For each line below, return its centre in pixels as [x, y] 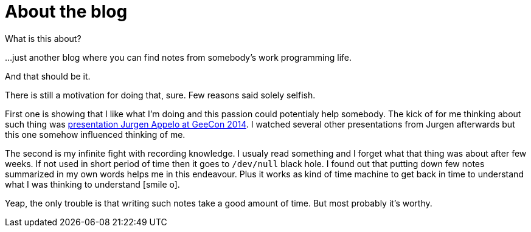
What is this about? [43, 38]
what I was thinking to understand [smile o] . [92, 184]
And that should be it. [48, 76]
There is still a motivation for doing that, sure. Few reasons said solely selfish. [160, 95]
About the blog [66, 12]
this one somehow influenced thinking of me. [95, 134]
